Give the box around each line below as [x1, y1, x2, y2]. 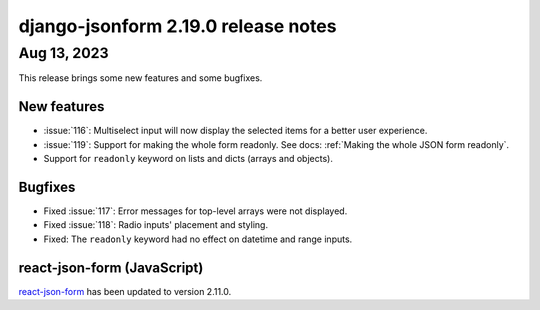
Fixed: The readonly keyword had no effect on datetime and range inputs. [43, 233, 353, 245]
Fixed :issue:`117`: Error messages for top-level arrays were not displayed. [43, 205, 348, 217]
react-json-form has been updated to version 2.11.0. [18, 285, 232, 297]
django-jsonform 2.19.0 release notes [18, 15, 337, 37]
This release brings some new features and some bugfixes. [18, 72, 263, 84]
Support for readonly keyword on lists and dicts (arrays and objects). [43, 153, 334, 165]
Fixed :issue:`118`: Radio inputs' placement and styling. [43, 219, 269, 231]
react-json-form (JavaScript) [18, 259, 204, 276]
